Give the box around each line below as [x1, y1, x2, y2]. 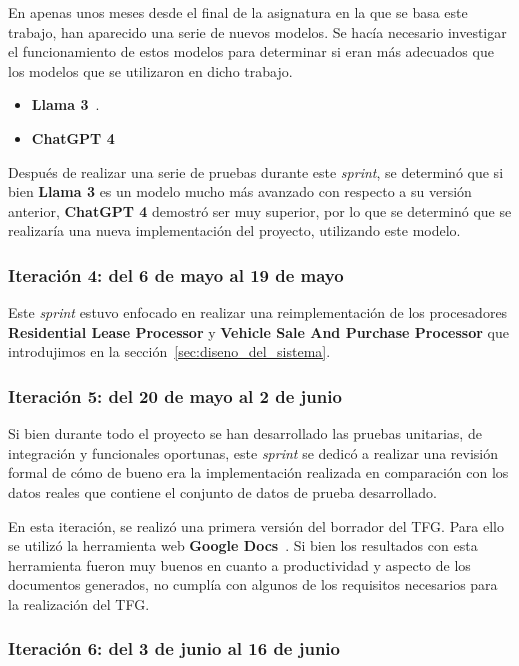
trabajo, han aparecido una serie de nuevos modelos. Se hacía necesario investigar [8, 21, 507, 42]
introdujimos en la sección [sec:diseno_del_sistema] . [8, 341, 331, 362]
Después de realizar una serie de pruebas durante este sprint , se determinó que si [8, 161, 504, 182]
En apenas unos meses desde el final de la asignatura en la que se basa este [8, 2, 468, 22]
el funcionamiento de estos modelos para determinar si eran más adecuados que [8, 41, 494, 62]
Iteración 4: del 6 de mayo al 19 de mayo [8, 262, 344, 287]
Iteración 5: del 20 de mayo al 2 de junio [8, 383, 342, 408]
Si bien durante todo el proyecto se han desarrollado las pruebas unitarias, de [8, 423, 482, 444]
